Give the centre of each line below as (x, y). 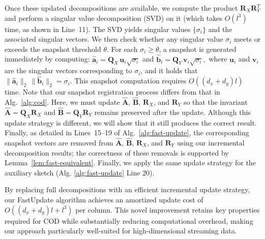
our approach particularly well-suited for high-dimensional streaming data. (121, 231)
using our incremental (211, 142)
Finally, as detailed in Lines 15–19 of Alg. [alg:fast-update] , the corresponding (127, 132)
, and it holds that (169, 70)
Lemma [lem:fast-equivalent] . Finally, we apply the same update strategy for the (130, 162)
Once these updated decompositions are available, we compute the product (121, 8)
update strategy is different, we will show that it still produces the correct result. (131, 122)
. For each (122, 49)
